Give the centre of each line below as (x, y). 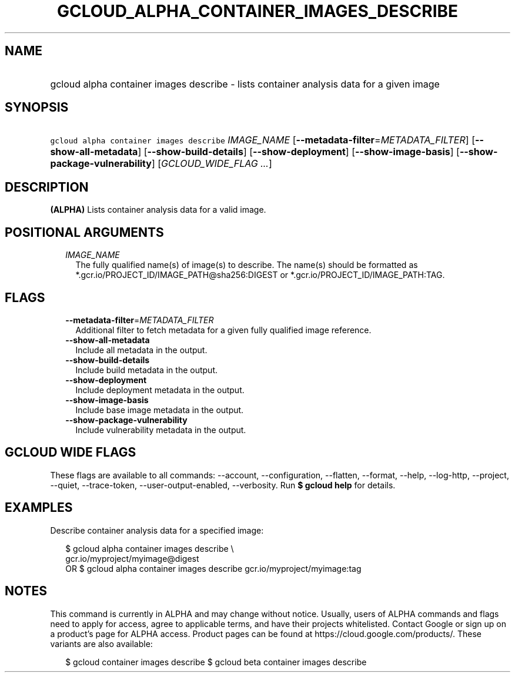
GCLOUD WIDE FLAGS (71, 453)
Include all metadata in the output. (141, 350)
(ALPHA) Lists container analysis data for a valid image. (158, 210)
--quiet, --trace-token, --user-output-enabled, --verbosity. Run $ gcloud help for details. (223, 485)
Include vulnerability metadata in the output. (161, 430)
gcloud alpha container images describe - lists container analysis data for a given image (245, 84)
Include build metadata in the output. (146, 370)
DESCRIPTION (47, 187)
